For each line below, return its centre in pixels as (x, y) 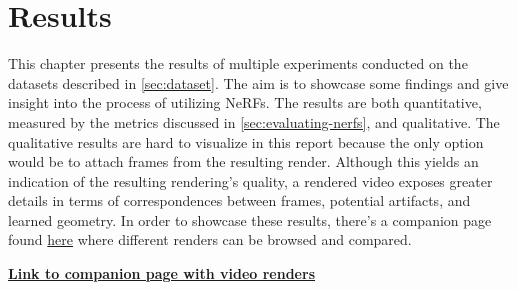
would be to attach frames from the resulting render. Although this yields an (243, 161)
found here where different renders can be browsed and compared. (210, 239)
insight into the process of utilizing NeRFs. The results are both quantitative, (245, 102)
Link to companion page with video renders (161, 273)
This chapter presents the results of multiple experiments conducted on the (238, 63)
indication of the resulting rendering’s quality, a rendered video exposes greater (250, 180)
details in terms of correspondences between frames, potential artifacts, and (239, 200)
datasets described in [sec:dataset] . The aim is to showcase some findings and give (258, 82)
